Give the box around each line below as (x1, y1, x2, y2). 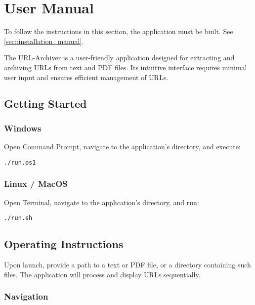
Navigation (4, 290, 48, 303)
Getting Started (4, 96, 87, 111)
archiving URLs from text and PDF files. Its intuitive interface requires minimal (4, 62, 247, 72)
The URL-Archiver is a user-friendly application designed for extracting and (4, 52, 235, 63)
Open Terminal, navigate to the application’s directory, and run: (4, 197, 199, 207)
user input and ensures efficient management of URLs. (4, 72, 169, 82)
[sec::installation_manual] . (4, 36, 84, 46)
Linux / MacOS (4, 177, 68, 190)
